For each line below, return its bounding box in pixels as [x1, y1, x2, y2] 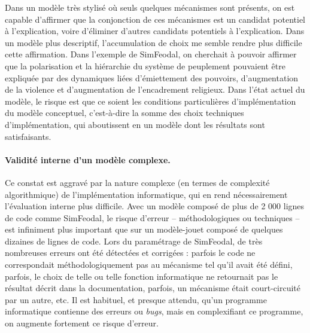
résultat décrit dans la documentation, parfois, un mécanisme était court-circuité [5, 282, 301, 294]
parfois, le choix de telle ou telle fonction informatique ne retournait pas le [5, 270, 278, 282]
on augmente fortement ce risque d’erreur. [5, 317, 159, 329]
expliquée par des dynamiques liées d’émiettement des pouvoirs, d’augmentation [5, 71, 299, 84]
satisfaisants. [5, 130, 51, 142]
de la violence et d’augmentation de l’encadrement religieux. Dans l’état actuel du [5, 83, 305, 96]
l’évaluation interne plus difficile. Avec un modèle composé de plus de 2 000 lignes [5, 200, 305, 212]
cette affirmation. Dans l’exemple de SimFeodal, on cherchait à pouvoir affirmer [5, 48, 297, 60]
